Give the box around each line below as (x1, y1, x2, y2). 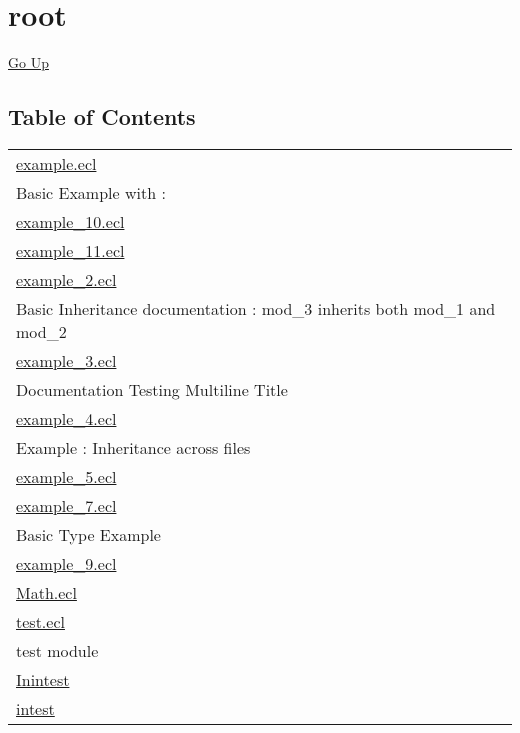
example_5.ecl (16, 464, 117, 488)
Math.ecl (16, 580, 77, 604)
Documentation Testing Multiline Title (16, 377, 288, 401)
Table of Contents (8, 101, 196, 132)
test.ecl (16, 609, 65, 633)
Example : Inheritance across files (16, 435, 251, 459)
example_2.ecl (16, 267, 117, 291)
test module (16, 638, 99, 662)
